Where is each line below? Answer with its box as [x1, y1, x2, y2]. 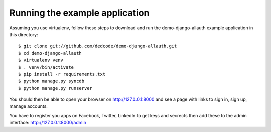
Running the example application [9, 7, 150, 18]
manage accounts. [9, 103, 48, 109]
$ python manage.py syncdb [18, 78, 85, 84]
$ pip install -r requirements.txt [18, 71, 106, 77]
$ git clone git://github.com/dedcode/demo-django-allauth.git [18, 43, 177, 49]
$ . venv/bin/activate [18, 64, 74, 70]
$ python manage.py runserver [18, 85, 93, 91]
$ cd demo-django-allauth [18, 50, 82, 56]
